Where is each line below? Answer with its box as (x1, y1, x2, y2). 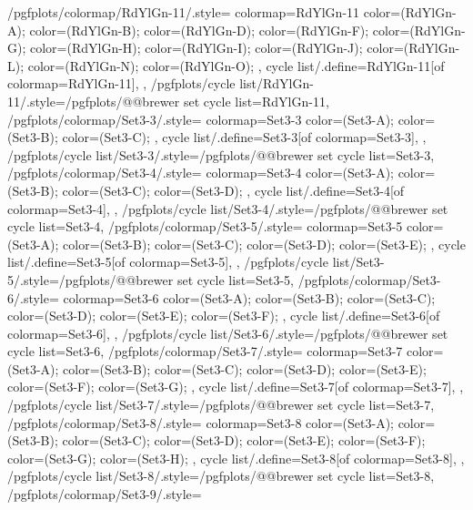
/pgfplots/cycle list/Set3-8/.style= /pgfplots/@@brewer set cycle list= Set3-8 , (7, 466, 435, 485)
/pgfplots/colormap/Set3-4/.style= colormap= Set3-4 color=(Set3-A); (7, 163, 394, 182)
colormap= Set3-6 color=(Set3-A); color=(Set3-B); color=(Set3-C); (63, 288, 436, 307)
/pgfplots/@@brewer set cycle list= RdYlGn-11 (65, 91, 326, 110)
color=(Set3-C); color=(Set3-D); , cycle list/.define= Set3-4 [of (62, 180, 405, 199)
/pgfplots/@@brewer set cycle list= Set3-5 (58, 270, 291, 289)
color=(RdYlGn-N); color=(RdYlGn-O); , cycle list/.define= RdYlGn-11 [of (27, 56, 445, 75)
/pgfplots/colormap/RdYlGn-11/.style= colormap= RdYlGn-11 (7, 3, 360, 21)
